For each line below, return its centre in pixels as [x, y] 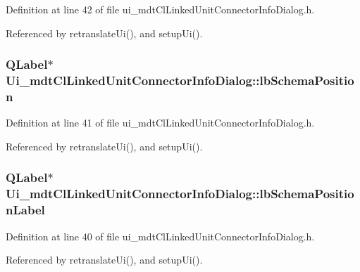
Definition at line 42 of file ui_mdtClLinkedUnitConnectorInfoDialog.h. [160, 9]
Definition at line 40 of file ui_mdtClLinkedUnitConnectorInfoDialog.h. [160, 236]
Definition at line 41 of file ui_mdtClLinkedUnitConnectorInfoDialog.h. [160, 123]
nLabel [25, 210]
